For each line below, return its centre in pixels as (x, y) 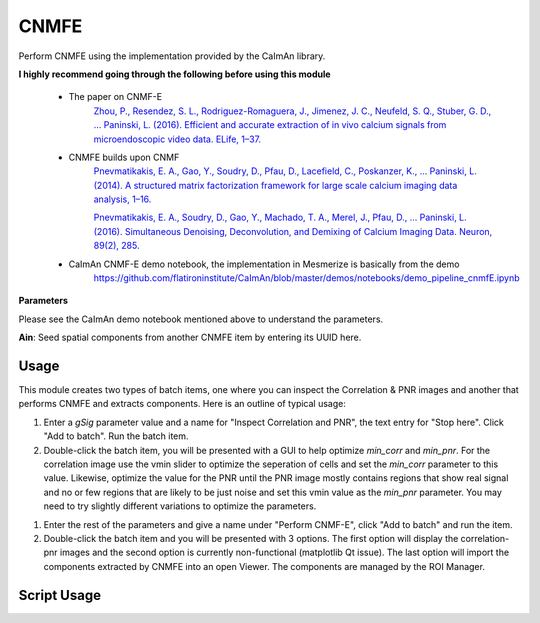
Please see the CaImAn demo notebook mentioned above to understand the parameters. (201, 319)
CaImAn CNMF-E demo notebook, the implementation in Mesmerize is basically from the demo (264, 264)
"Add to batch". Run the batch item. (116, 436)
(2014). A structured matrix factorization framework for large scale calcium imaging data (275, 185)
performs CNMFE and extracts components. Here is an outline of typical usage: (182, 404)
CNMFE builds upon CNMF (124, 157)
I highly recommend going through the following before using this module (174, 74)
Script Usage (60, 595)
